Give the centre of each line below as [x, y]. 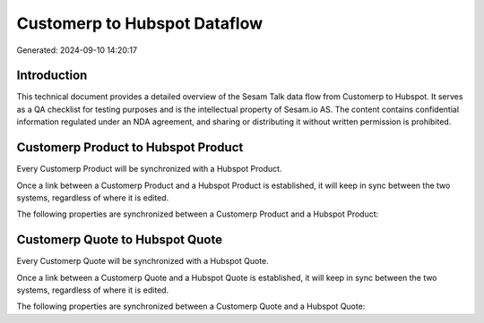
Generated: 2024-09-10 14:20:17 [77, 50]
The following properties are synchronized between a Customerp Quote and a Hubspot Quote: [191, 306]
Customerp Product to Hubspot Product [130, 148]
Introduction [52, 76]
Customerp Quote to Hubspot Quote [120, 240]
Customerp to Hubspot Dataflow [140, 23]
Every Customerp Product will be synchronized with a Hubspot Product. [149, 169]
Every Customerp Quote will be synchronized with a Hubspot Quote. [143, 261]
